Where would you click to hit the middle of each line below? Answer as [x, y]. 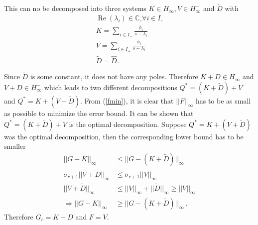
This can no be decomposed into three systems [75, 8]
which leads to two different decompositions [111, 87]
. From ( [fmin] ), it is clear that [127, 100]
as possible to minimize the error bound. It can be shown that [99, 113]
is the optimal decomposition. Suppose [128, 124]
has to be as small [223, 100]
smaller [15, 146]
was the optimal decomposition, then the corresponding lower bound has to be [124, 136]
